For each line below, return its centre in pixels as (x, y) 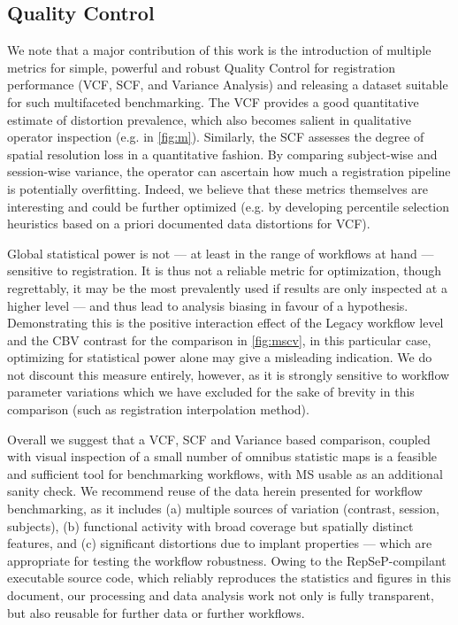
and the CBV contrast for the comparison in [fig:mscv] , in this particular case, (219, 340)
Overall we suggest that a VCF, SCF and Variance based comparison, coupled (219, 439)
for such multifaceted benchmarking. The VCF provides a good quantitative (213, 101)
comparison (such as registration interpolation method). (158, 409)
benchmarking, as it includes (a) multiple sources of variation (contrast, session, (223, 509)
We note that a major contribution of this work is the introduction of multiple (219, 50)
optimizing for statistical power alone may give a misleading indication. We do (220, 357)
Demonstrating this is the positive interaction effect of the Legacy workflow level (225, 323)
